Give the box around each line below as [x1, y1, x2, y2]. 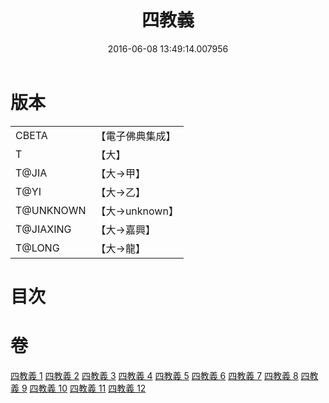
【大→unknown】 [95, 204, 179, 218]
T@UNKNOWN [15, 203, 87, 217]
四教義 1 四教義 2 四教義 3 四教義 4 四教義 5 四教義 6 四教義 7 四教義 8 [10, 369, 299, 381]
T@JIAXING [15, 222, 72, 236]
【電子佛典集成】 [95, 129, 177, 143]
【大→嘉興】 [95, 222, 156, 236]
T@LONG [15, 241, 60, 255]
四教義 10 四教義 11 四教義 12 [29, 382, 147, 394]
